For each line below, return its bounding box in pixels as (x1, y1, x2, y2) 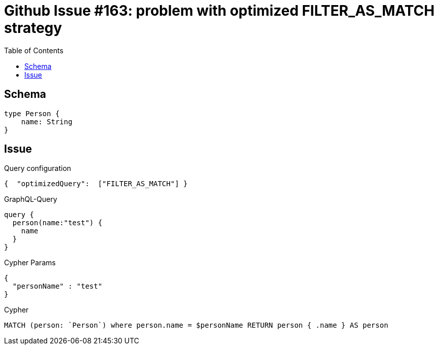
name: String (21, 117, 72, 126)
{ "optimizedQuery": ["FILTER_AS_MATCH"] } (4, 180, 188, 188)
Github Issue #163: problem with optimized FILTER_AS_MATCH (4, 2, 435, 19)
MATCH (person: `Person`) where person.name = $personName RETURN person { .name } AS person (4, 321, 388, 330)
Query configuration (4, 164, 71, 173)
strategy (4, 19, 62, 37)
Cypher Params (4, 258, 56, 267)
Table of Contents (4, 46, 64, 55)
